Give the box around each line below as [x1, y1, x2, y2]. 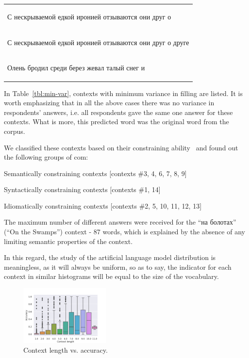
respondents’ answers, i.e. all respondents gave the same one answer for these [4, 107, 233, 117]
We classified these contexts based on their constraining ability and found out [4, 142, 238, 152]
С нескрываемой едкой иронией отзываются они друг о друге [7, 37, 189, 47]
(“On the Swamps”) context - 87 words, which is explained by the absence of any [4, 227, 245, 237]
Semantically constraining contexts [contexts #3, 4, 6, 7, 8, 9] [4, 168, 187, 178]
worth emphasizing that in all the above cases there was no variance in [4, 98, 215, 108]
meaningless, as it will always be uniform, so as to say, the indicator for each [4, 261, 232, 272]
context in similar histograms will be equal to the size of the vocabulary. [4, 271, 219, 281]
